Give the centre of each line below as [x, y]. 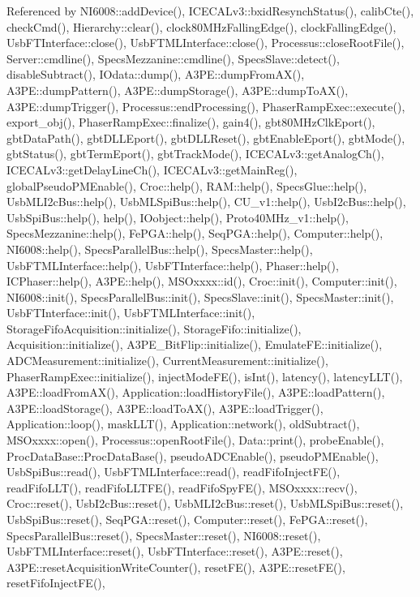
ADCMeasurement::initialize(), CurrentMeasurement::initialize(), [167, 361]
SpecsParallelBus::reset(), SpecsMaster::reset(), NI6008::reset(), [164, 535]
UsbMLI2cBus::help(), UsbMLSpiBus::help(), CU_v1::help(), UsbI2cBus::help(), [206, 202]
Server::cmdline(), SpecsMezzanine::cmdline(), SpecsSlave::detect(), [173, 58]
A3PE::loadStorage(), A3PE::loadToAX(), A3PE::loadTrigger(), [165, 408]
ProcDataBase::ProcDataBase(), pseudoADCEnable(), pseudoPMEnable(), [193, 455]
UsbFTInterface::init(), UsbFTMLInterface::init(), [131, 313]
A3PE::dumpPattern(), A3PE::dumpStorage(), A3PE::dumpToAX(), [178, 90]
